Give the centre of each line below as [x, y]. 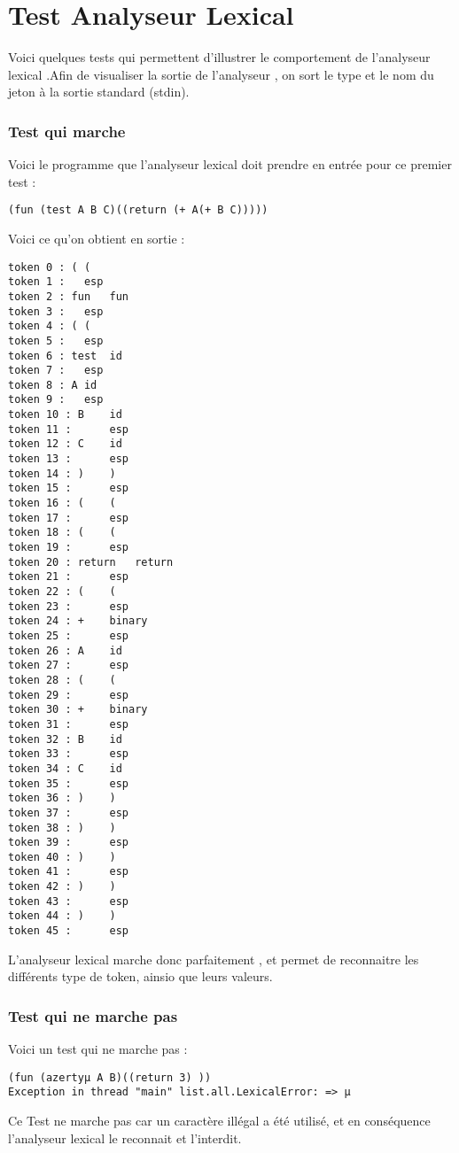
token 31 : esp [69, 724]
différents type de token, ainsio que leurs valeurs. [140, 976]
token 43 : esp [69, 901]
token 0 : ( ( [50, 267]
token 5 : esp [56, 340]
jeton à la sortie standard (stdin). [99, 92]
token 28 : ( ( [62, 680]
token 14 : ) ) [62, 473]
